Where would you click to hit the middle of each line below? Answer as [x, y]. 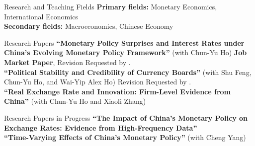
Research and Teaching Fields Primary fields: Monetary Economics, [111, 6]
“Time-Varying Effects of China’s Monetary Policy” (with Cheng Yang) [125, 137]
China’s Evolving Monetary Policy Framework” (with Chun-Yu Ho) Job [126, 52]
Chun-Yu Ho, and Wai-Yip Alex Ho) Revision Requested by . [98, 82]
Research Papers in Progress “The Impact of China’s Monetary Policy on [126, 117]
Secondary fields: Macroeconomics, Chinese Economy [89, 26]
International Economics [41, 16]
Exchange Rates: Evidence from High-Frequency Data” [101, 127]
